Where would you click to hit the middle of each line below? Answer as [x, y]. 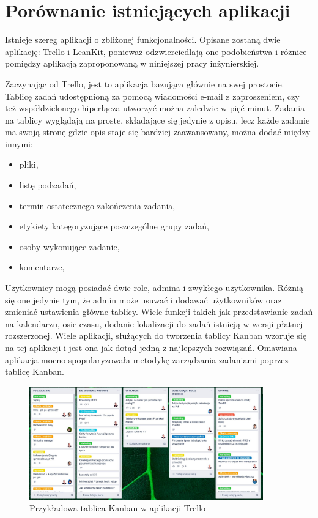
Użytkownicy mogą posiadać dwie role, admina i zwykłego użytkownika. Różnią [154, 288]
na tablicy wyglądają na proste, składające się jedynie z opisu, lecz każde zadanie [157, 120]
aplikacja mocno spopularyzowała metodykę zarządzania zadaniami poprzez [147, 359]
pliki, [29, 164]
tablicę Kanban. [35, 372]
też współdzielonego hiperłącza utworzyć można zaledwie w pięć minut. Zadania [155, 108]
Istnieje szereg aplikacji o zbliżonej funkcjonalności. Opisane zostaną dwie [143, 39]
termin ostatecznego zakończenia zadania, [97, 205]
